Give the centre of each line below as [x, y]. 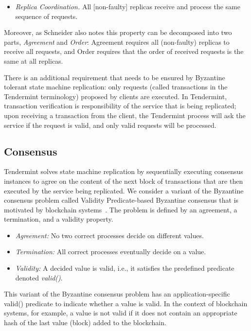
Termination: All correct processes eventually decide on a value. [111, 252]
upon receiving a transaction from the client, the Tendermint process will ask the [125, 115]
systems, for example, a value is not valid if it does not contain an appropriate [121, 313]
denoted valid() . [39, 277]
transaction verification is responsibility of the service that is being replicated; [120, 106]
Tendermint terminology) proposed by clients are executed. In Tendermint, [116, 96]
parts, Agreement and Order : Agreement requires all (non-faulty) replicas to [117, 42]
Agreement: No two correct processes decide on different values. [109, 235]
